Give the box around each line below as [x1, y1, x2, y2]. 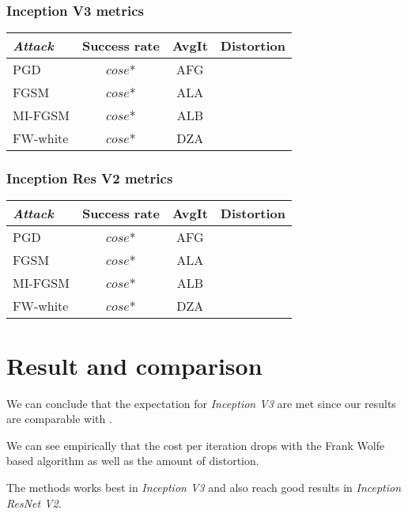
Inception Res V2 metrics [6, 168, 173, 188]
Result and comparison [6, 349, 263, 381]
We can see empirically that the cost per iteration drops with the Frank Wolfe [6, 437, 385, 453]
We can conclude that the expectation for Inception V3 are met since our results [6, 395, 396, 411]
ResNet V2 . [6, 494, 62, 511]
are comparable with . [6, 410, 112, 427]
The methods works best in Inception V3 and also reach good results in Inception [6, 478, 402, 495]
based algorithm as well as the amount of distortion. [6, 452, 259, 469]
